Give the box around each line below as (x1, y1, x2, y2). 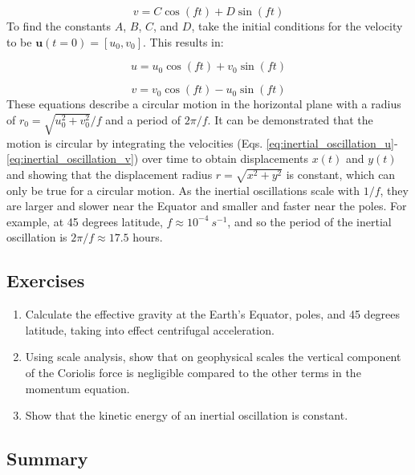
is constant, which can (286, 165, 396, 182)
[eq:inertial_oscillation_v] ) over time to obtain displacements (6, 150, 308, 167)
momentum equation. (25, 380, 130, 396)
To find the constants (6, 18, 112, 34)
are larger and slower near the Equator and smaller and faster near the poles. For (6, 197, 407, 214)
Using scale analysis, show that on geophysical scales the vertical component (25, 348, 401, 365)
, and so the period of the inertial (227, 213, 392, 229)
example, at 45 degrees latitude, (6, 213, 163, 229)
